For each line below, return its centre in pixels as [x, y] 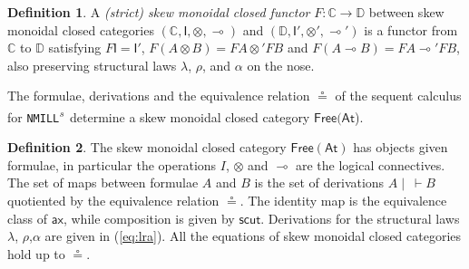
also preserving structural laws [92, 65]
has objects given [401, 147]
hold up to [36, 253]
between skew [406, 12]
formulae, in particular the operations [112, 164]
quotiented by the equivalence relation [113, 201]
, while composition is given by [149, 218]
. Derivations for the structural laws [360, 218]
